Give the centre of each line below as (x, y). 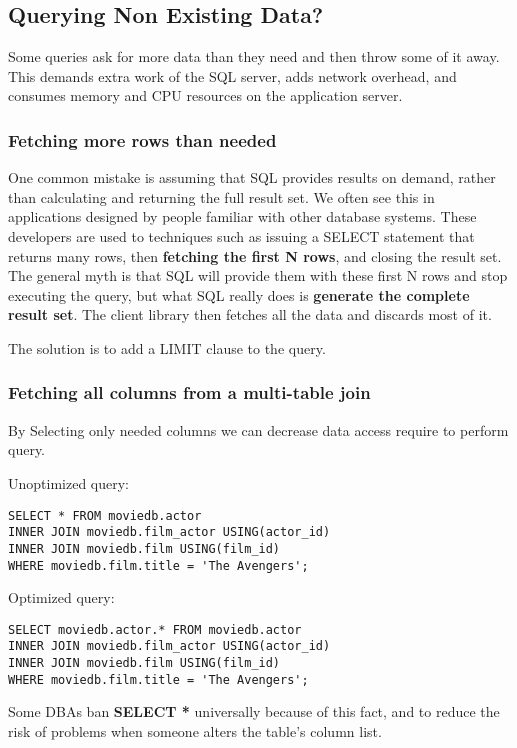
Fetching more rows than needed (142, 139)
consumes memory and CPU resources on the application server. (205, 95)
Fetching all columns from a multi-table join (189, 392)
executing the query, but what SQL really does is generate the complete (239, 294)
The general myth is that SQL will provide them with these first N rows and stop (258, 275)
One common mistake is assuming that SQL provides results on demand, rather (252, 177)
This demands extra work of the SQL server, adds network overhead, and (232, 75)
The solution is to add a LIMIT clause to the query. (167, 347)
